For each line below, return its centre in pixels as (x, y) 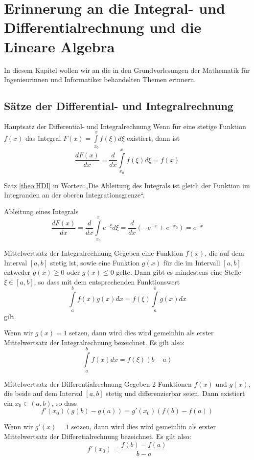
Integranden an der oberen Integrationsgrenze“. (74, 195)
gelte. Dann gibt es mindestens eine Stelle (179, 272)
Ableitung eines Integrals (41, 211)
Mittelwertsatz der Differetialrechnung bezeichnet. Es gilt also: (98, 436)
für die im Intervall (192, 262)
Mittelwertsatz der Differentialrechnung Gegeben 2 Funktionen (98, 383)
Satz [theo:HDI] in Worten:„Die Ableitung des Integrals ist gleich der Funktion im (127, 185)
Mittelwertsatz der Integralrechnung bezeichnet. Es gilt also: (94, 342)
